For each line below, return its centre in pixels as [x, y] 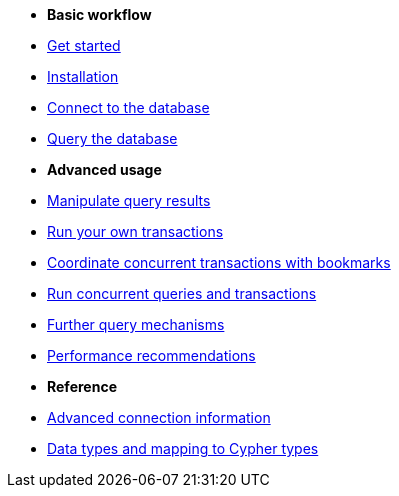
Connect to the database [128, 107]
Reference [82, 386]
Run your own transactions [135, 231]
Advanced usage [104, 169]
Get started [84, 45]
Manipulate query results [129, 200]
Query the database [112, 138]
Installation [83, 76]
